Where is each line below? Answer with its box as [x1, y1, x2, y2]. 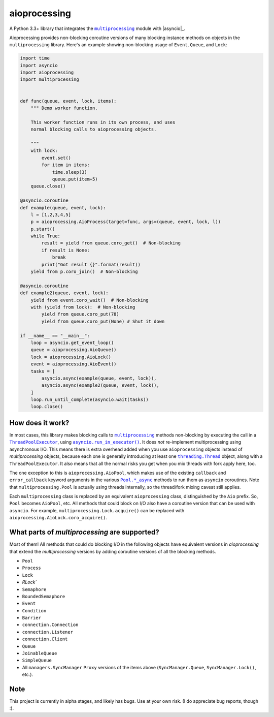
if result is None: [41, 247, 90, 253]
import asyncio [20, 63, 58, 68]
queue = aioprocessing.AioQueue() [30, 347, 117, 353]
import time [20, 55, 50, 61]
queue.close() [30, 183, 66, 189]
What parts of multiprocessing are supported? [9, 528, 159, 537]
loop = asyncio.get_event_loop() [30, 339, 114, 346]
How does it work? [9, 418, 70, 427]
